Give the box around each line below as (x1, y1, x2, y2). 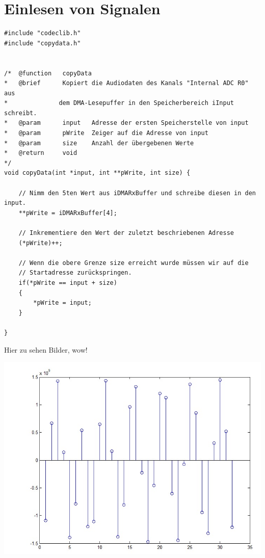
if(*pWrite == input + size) (18, 279, 117, 286)
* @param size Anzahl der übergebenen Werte (4, 139, 194, 147)
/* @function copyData (4, 69, 92, 77)
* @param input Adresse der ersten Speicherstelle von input (4, 119, 249, 127)
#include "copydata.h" (4, 39, 81, 47)
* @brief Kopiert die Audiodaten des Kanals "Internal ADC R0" (4, 79, 249, 87)
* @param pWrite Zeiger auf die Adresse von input (4, 129, 208, 137)
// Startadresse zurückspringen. (18, 269, 132, 277)
